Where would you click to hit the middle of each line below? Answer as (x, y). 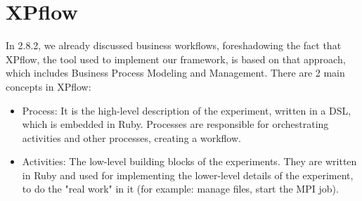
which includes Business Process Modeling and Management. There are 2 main (175, 73)
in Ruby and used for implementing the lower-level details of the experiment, (188, 175)
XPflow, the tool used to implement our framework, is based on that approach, (176, 59)
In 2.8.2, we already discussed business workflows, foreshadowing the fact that (174, 45)
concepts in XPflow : (49, 86)
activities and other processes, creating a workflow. (131, 137)
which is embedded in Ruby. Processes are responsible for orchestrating (175, 124)
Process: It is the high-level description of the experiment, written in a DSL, (187, 110)
